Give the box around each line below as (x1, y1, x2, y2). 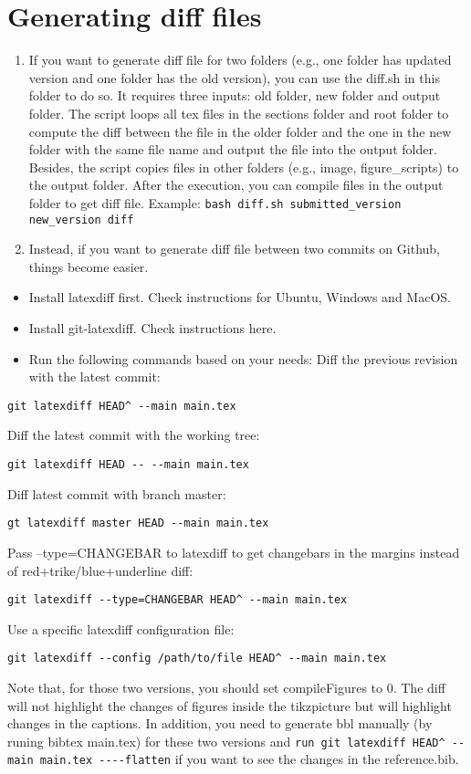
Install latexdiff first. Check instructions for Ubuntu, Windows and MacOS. (28, 288, 451, 307)
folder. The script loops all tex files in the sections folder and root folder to (28, 103, 449, 122)
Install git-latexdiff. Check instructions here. (28, 318, 277, 337)
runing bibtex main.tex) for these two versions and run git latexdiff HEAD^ (7, 731, 445, 750)
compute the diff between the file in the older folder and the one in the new (28, 121, 452, 141)
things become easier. (28, 256, 149, 276)
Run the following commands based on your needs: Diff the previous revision (28, 349, 458, 368)
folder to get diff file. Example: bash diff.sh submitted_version (28, 193, 402, 212)
